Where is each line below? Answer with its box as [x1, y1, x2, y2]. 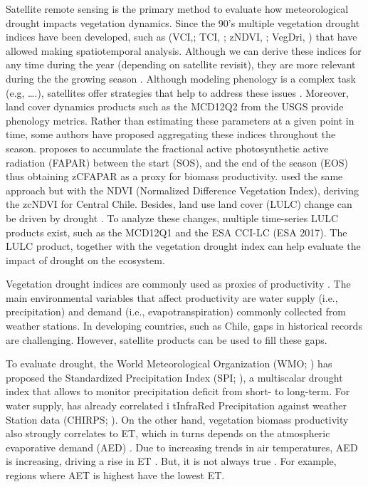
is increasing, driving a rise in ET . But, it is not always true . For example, [6, 454, 337, 468]
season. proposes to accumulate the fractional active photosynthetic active [6, 140, 329, 155]
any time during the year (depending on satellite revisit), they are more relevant [6, 57, 356, 72]
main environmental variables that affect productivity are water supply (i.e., [6, 290, 338, 305]
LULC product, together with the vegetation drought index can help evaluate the [6, 239, 361, 253]
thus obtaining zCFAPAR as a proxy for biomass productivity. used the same [6, 169, 343, 184]
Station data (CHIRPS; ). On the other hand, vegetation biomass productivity [6, 412, 349, 426]
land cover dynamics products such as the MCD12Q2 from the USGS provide [6, 99, 344, 114]
